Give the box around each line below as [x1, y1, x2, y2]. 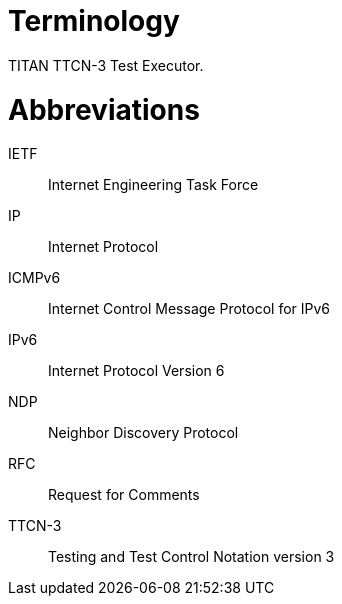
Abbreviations [8, 92, 200, 127]
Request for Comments [48, 486, 200, 504]
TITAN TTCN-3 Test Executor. [8, 56, 204, 74]
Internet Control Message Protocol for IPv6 [48, 300, 331, 318]
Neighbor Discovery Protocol [48, 424, 239, 442]
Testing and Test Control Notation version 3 [48, 548, 335, 566]
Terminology [8, 4, 180, 38]
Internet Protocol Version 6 [48, 362, 225, 380]
